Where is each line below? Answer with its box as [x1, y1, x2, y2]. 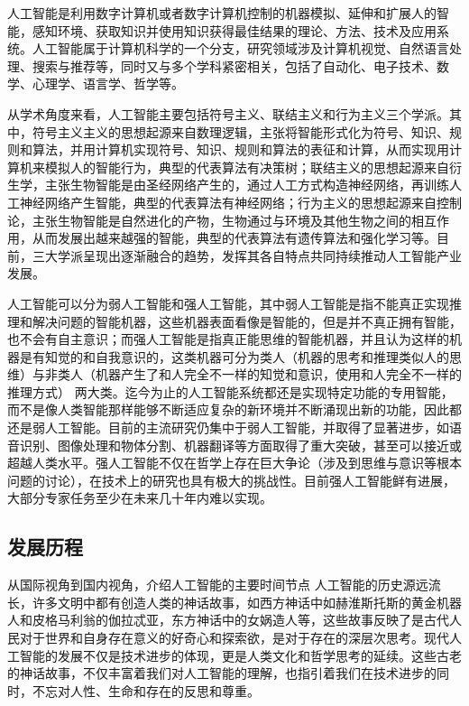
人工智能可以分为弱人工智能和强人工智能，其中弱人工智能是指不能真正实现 [7, 293, 449, 312]
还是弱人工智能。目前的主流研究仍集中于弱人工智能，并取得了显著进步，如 [7, 418, 449, 437]
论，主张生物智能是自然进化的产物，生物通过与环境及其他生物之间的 [7, 210, 411, 229]
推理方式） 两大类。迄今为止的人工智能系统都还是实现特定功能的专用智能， [7, 382, 454, 401]
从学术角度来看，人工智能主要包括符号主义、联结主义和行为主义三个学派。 [7, 104, 449, 123]
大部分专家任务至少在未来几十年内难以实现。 [7, 488, 272, 507]
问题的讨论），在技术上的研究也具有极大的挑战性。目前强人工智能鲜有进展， [7, 470, 455, 489]
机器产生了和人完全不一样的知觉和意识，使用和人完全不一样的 [95, 365, 462, 384]
